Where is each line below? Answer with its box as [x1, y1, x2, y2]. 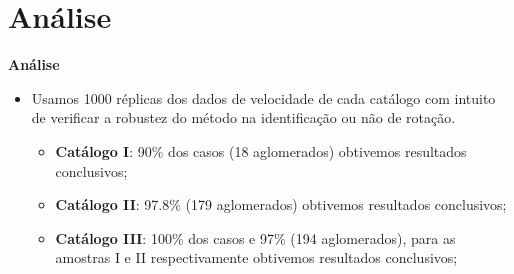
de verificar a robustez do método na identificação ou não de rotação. [31, 107, 456, 128]
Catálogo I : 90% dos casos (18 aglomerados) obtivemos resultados [55, 140, 467, 161]
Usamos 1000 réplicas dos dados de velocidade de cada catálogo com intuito [31, 87, 496, 108]
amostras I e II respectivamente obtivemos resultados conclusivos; [55, 247, 458, 268]
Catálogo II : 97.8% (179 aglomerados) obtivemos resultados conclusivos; [55, 194, 507, 215]
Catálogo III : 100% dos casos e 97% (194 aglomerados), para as [55, 227, 456, 248]
